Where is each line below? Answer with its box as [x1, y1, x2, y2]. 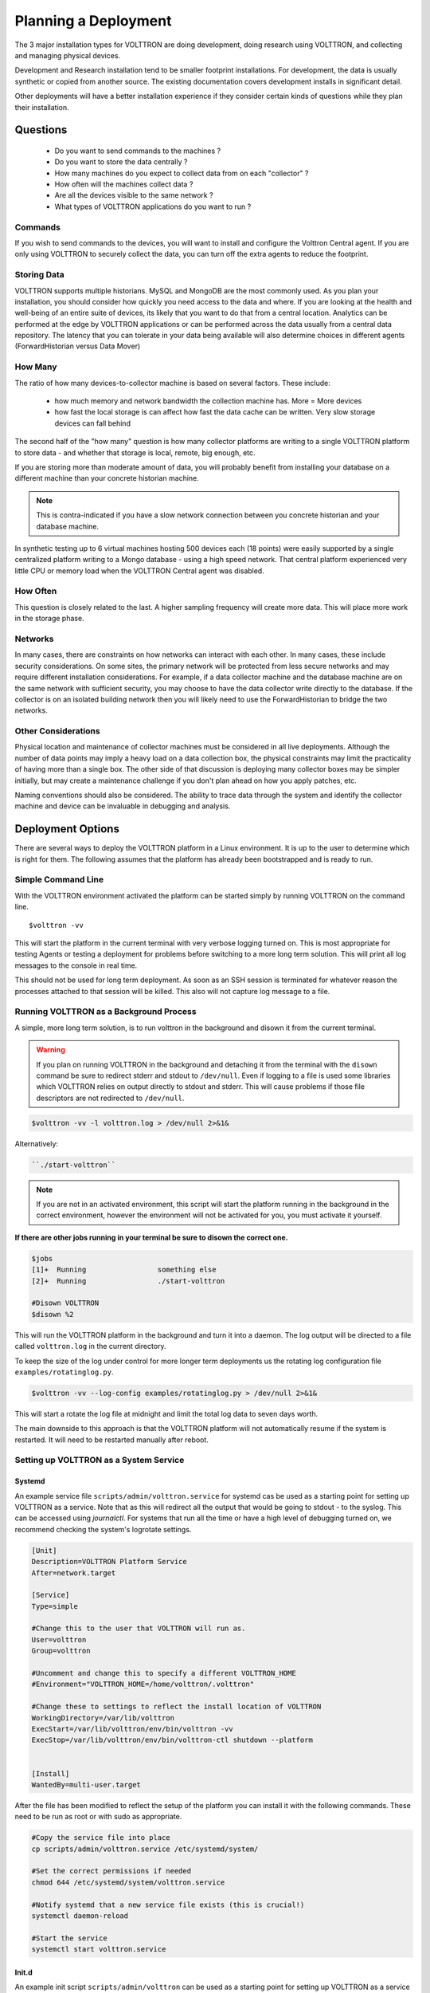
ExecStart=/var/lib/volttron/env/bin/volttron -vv [31, 1724, 234, 1733]
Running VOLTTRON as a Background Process [14, 1006, 197, 1017]
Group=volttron [31, 1646, 91, 1656]
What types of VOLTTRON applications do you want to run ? [54, 202, 252, 211]
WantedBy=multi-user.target [31, 1780, 141, 1789]
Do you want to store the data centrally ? [54, 157, 188, 167]
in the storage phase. [14, 614, 84, 623]
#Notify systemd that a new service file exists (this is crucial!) [31, 1900, 305, 1909]
